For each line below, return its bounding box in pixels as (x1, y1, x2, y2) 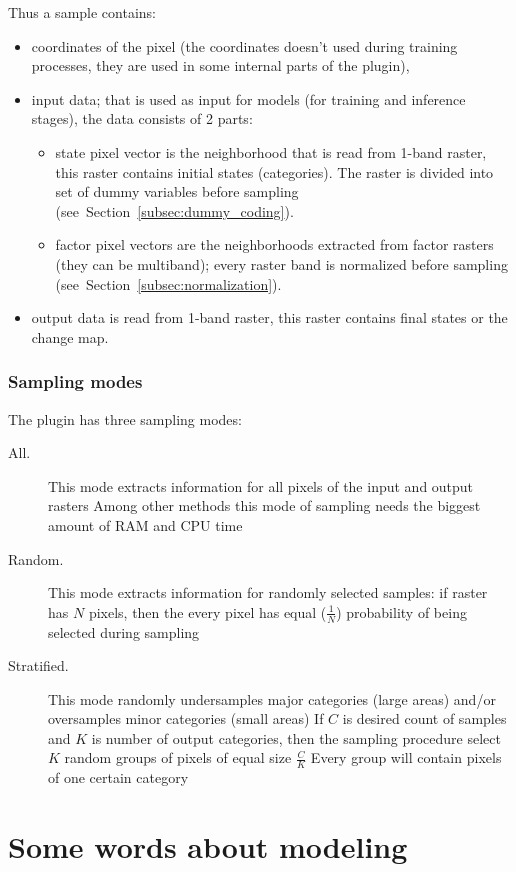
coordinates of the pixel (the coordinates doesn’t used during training (31, 35, 458, 56)
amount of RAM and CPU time (48, 514, 243, 535)
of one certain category (48, 767, 189, 788)
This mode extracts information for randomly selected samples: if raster (48, 582, 488, 603)
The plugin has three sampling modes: (8, 408, 242, 429)
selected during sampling (48, 621, 200, 642)
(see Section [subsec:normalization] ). (55, 273, 282, 294)
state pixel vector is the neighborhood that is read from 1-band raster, (55, 141, 487, 162)
